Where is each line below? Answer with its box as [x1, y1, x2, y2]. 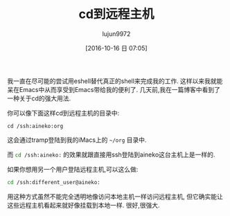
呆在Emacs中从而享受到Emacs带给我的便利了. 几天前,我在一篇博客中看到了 [7, 85, 220, 93]
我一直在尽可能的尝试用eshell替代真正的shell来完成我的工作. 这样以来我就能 [7, 77, 223, 85]
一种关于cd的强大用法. [7, 94, 71, 102]
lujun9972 [102, 29, 131, 38]
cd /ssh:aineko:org [7, 123, 64, 129]
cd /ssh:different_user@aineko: [7, 179, 100, 186]
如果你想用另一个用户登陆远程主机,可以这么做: [7, 165, 139, 173]
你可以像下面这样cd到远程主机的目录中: [7, 109, 120, 117]
